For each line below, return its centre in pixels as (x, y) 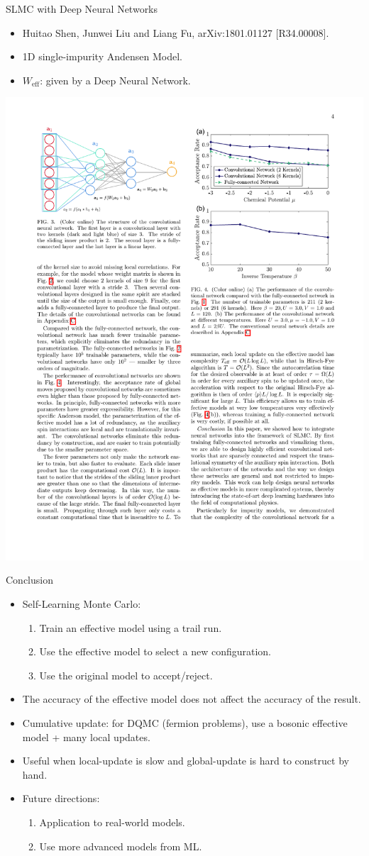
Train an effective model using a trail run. (131, 627)
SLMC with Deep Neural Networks (82, 9)
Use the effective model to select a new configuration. (155, 651)
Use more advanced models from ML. (121, 846)
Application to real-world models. (112, 822)
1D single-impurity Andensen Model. (102, 56)
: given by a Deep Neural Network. (115, 80)
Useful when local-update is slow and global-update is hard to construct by (186, 761)
